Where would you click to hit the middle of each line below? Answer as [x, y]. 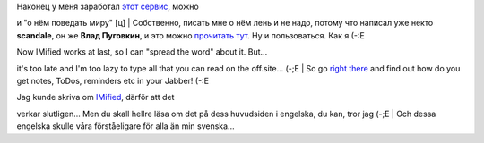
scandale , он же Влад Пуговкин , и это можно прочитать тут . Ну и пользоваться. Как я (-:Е [190, 35]
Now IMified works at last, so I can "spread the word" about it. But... [142, 52]
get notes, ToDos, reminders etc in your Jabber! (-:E [113, 80]
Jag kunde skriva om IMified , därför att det [95, 97]
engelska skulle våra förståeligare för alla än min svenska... [125, 126]
